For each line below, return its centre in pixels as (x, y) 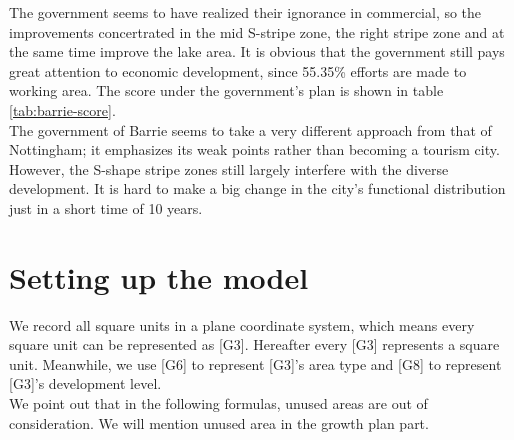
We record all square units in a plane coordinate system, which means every (242, 324)
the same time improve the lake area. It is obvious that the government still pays (257, 51)
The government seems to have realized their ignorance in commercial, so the (245, 12)
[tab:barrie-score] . (62, 109)
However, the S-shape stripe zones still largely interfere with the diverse (229, 168)
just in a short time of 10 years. (106, 207)
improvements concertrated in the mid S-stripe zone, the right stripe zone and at (257, 31)
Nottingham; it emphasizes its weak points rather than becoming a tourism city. (254, 149)
